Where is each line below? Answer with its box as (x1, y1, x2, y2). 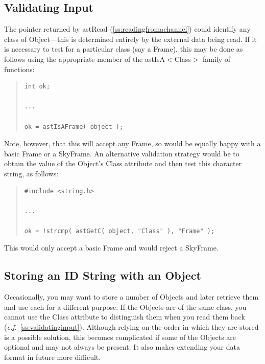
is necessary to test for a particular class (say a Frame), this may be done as (4, 43, 243, 54)
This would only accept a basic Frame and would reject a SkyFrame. (4, 242, 219, 253)
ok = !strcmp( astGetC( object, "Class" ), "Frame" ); (24, 227, 215, 235)
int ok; (24, 83, 50, 90)
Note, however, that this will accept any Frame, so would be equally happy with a (4, 138, 261, 149)
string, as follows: (4, 168, 59, 178)
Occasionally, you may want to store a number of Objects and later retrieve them (4, 291, 259, 302)
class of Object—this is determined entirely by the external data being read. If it (4, 33, 257, 44)
